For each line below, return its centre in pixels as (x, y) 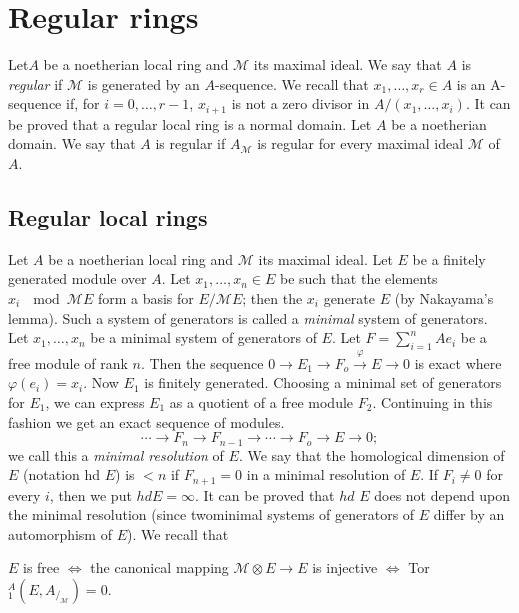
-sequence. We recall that (292, 83)
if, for (83, 103)
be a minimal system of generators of (203, 337)
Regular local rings (108, 216)
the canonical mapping (159, 567)
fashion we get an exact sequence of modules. (146, 421)
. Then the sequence (202, 362)
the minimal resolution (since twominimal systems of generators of (211, 514)
